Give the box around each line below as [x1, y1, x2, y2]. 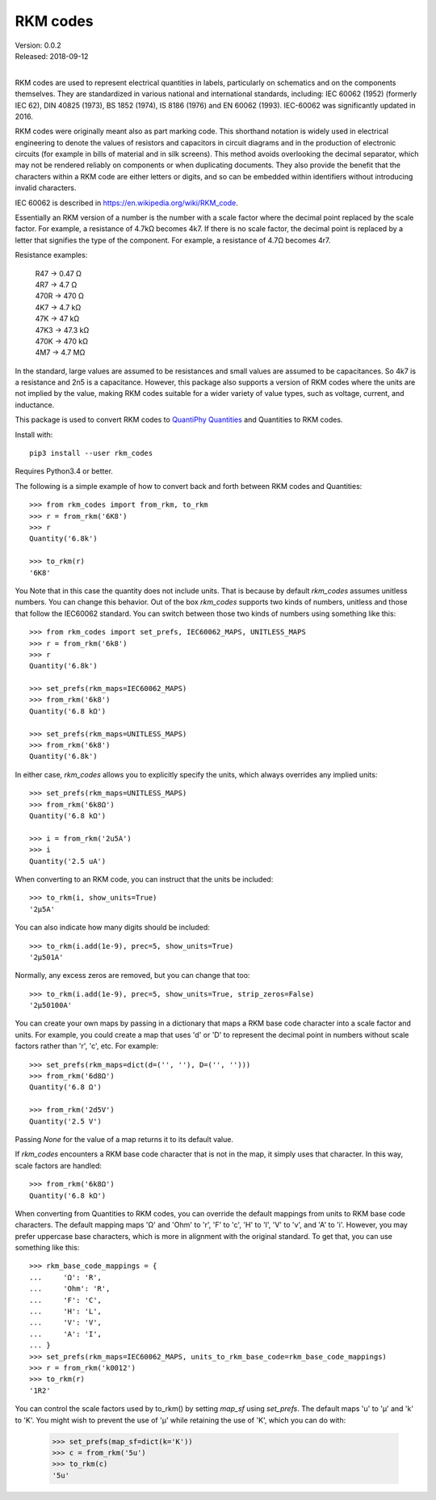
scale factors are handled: [15, 1161, 103, 1170]
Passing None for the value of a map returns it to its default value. [15, 1134, 234, 1144]
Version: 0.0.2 [15, 40, 61, 50]
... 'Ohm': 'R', [29, 1284, 111, 1293]
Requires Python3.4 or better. [15, 466, 113, 476]
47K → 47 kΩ [35, 314, 80, 323]
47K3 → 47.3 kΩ [35, 325, 90, 335]
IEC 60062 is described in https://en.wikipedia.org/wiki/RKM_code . [15, 198, 238, 208]
